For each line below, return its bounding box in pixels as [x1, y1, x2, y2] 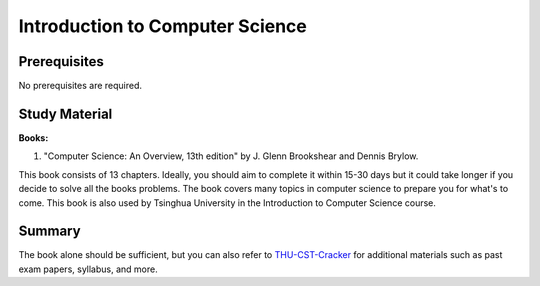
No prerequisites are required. [18, 80, 143, 92]
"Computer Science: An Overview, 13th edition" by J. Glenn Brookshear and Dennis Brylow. [43, 150, 419, 162]
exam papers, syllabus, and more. [18, 263, 159, 275]
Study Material [18, 105, 113, 122]
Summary [18, 223, 81, 240]
